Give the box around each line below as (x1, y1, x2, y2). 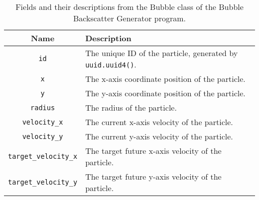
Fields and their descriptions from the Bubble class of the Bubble (15, 1, 244, 12)
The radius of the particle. (85, 102, 177, 113)
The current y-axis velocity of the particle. (85, 131, 233, 142)
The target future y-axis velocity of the (85, 171, 222, 182)
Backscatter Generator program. (73, 12, 186, 24)
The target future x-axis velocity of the (85, 145, 222, 156)
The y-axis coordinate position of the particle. (85, 87, 246, 99)
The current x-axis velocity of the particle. (85, 116, 233, 128)
